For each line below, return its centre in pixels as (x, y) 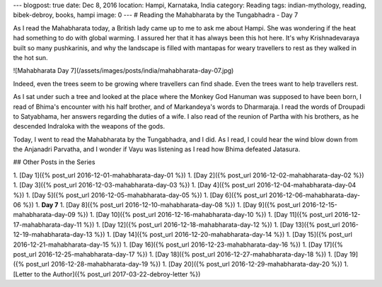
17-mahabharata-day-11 (47, 224)
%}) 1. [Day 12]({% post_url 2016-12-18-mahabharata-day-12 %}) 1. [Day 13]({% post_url (212, 224)
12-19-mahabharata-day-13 (53, 235)
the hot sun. (31, 57)
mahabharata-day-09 (44, 215)
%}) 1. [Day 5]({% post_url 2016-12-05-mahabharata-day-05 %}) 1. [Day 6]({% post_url (140, 195)
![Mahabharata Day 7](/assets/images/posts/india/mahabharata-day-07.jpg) (123, 71)
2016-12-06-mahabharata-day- (315, 195)
